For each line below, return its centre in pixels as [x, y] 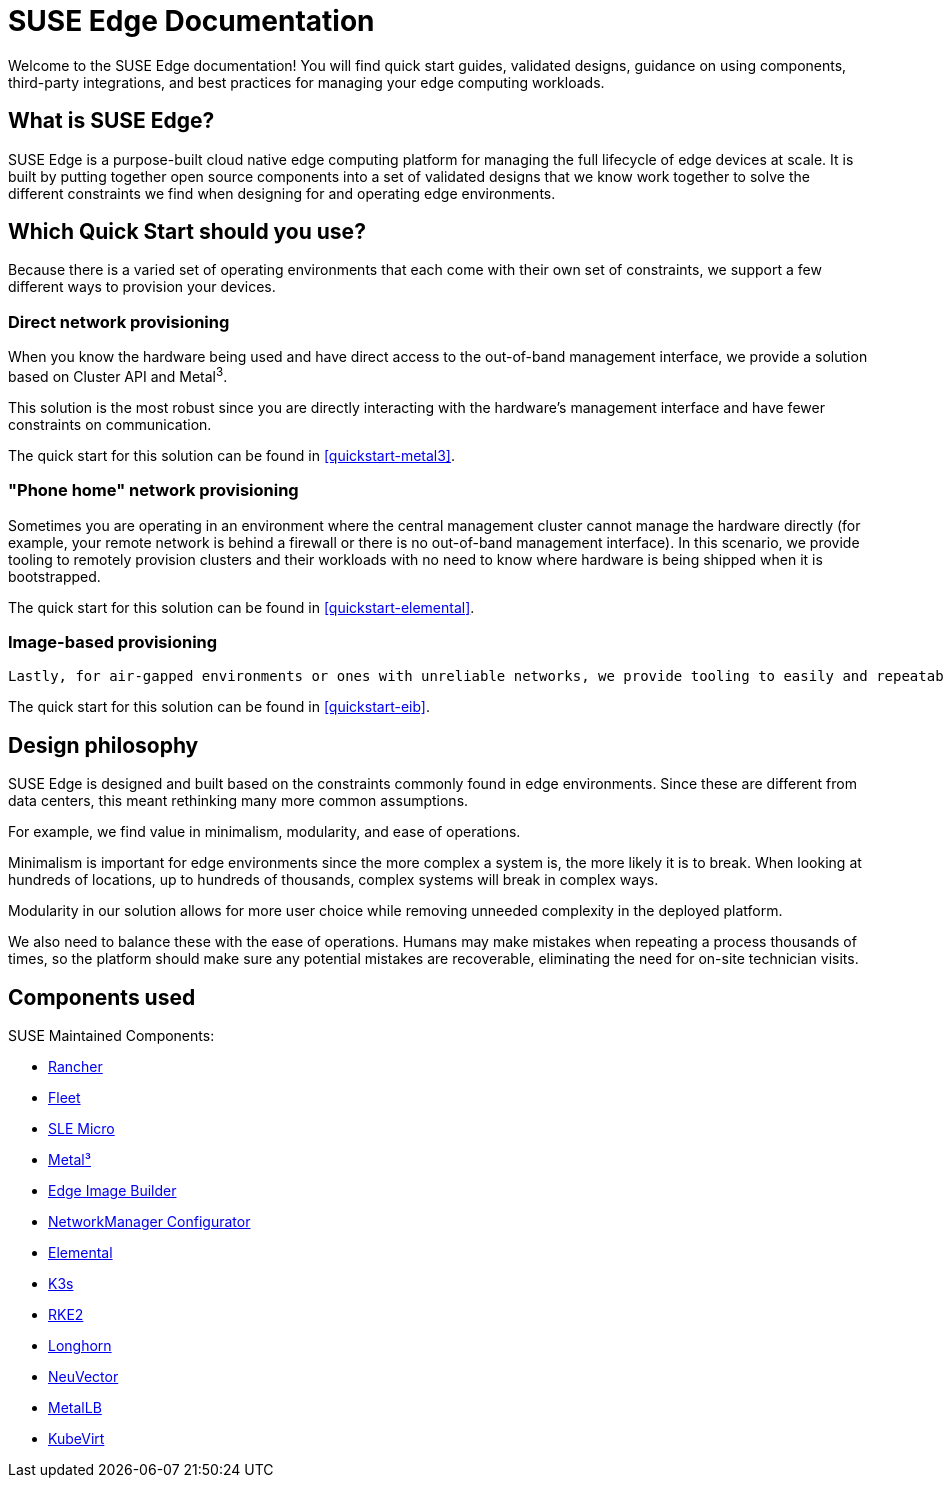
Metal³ [69, 1160]
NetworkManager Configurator [149, 1222]
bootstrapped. [54, 576]
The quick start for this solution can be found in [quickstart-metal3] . [232, 455]
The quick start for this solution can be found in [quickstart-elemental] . [241, 607]
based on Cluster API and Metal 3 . [118, 375]
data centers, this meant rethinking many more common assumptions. [238, 801]
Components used [102, 997]
